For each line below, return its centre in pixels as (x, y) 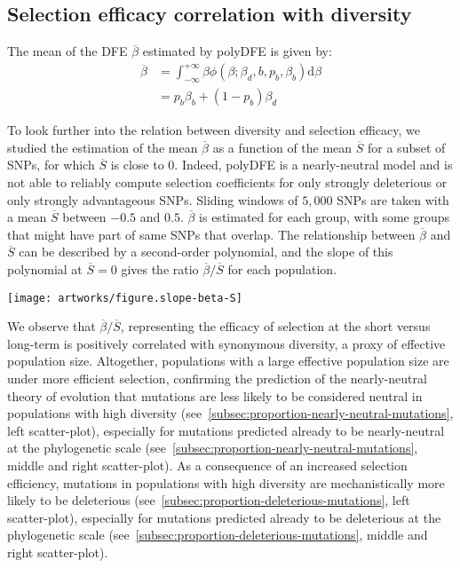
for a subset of (407, 147)
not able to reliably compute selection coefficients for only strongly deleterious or (227, 181)
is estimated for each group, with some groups (325, 217)
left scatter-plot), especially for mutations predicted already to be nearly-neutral (226, 430)
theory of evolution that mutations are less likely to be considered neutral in (215, 395)
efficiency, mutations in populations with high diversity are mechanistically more (226, 482)
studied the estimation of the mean (103, 147)
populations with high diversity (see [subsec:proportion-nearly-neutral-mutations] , (230, 413)
